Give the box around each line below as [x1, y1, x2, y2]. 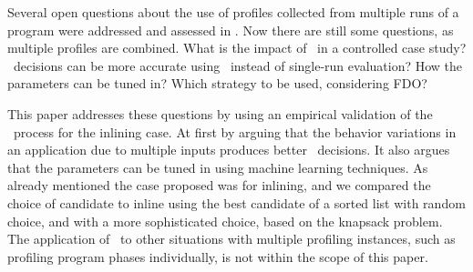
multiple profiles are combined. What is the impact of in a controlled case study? [7, 38, 467, 57]
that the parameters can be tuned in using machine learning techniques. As [7, 157, 428, 176]
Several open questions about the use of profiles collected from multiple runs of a [7, 3, 459, 21]
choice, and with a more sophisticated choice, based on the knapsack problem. [7, 211, 443, 230]
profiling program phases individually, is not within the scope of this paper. [7, 247, 428, 266]
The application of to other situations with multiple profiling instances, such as [7, 229, 456, 248]
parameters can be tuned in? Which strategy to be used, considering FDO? [7, 74, 427, 93]
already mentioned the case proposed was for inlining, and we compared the [7, 176, 431, 195]
